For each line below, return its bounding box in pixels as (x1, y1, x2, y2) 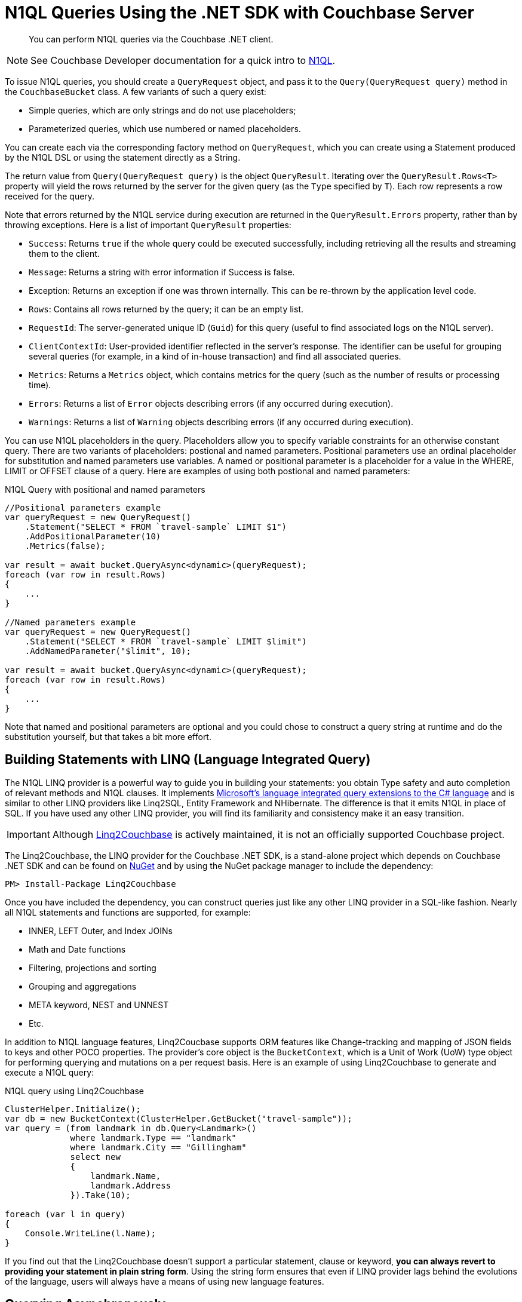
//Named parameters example (5, 617, 136, 627)
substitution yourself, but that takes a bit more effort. (5, 731, 211, 742)
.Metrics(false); (24, 541, 106, 551)
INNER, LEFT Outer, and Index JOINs (29, 925, 173, 936)
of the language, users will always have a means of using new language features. (5, 1276, 324, 1286)
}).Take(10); (70, 1190, 131, 1200)
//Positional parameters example (5, 502, 161, 512)
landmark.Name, (90, 1171, 161, 1181)
